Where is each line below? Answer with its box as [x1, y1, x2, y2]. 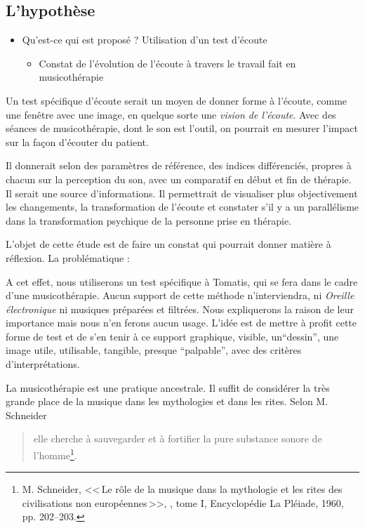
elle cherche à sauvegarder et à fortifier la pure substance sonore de [33, 431, 322, 446]
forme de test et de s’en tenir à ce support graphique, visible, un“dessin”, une [6, 329, 339, 343]
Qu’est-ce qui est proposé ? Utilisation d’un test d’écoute [22, 32, 267, 47]
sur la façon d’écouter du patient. [6, 134, 149, 149]
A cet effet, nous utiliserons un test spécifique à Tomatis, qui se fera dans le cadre [6, 274, 358, 289]
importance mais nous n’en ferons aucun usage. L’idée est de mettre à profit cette [6, 315, 357, 330]
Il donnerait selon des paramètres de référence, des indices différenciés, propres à [6, 158, 352, 173]
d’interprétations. [6, 357, 80, 371]
